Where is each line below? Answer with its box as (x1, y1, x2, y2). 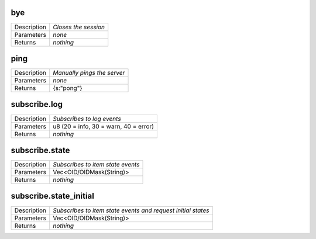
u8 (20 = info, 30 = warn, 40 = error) (53, 122, 154, 130)
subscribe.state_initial (11, 191, 95, 201)
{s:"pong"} (53, 84, 83, 92)
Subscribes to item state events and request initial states (53, 206, 210, 214)
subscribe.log (11, 99, 63, 109)
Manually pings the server (53, 69, 125, 77)
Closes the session (53, 23, 105, 31)
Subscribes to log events (53, 115, 121, 123)
